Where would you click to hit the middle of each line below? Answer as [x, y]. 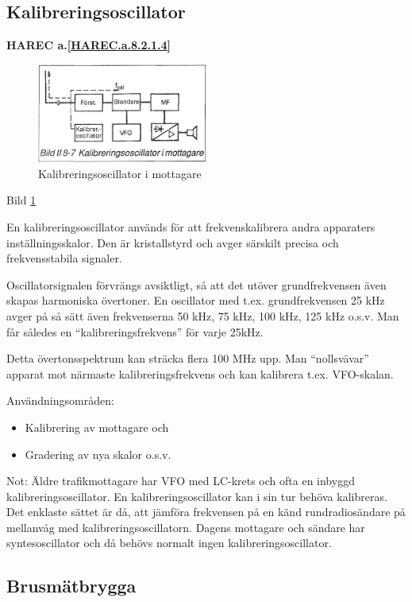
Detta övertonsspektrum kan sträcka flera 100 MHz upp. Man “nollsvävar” [188, 358]
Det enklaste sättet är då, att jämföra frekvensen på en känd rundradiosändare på [206, 512]
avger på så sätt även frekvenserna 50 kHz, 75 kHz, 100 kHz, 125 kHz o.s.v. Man [203, 315]
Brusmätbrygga [71, 586]
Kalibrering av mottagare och [97, 427]
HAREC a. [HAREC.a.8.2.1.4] [89, 45]
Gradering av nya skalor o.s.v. [98, 454]
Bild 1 [21, 200]
